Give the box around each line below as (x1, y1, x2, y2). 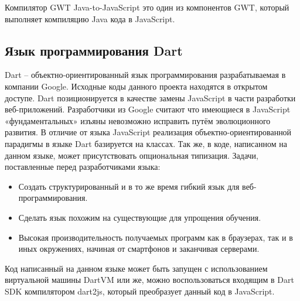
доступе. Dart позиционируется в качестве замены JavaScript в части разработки (5, 91, 296, 104)
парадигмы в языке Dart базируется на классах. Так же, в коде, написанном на (5, 137, 287, 149)
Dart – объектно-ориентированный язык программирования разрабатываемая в (5, 69, 286, 81)
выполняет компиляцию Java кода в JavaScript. (5, 12, 175, 25)
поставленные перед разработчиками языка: (5, 160, 161, 173)
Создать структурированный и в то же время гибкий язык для (18, 180, 240, 192)
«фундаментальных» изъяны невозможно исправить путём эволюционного (5, 114, 271, 126)
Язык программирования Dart (5, 41, 183, 59)
